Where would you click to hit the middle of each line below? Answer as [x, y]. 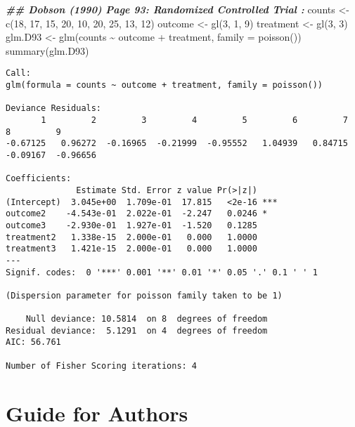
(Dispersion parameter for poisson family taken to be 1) [144, 295]
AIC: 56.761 [33, 342]
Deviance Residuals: [54, 109]
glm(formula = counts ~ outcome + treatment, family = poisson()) [164, 85]
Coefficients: [39, 179]
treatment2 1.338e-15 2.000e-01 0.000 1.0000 [131, 237]
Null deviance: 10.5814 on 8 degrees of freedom [147, 319]
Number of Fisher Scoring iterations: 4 [102, 366]
